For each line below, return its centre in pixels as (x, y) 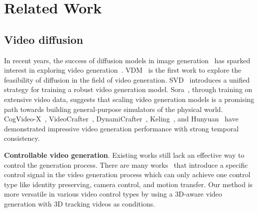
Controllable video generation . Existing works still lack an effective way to (124, 155)
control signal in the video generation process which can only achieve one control (127, 174)
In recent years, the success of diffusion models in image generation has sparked (127, 60)
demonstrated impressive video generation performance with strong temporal (122, 128)
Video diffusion (44, 39)
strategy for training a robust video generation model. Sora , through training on (128, 89)
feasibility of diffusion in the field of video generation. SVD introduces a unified (127, 79)
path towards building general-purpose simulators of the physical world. (114, 109)
